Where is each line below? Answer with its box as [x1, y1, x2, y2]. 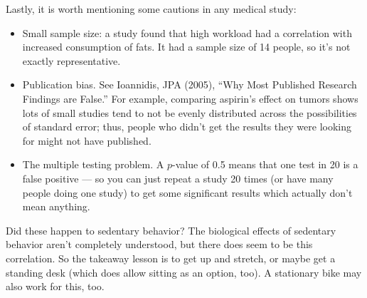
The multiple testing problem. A [22, 157, 164, 172]
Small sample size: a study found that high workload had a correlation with [22, 25, 352, 40]
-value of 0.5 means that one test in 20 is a [171, 157, 358, 172]
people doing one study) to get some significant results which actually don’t [22, 185, 353, 200]
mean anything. [22, 199, 90, 214]
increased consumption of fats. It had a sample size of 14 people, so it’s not [22, 39, 351, 54]
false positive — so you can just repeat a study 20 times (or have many [22, 170, 334, 185]
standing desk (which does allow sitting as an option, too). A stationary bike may [6, 264, 362, 279]
